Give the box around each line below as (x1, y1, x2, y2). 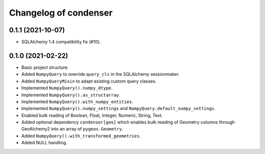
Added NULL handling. (21, 140, 67, 146)
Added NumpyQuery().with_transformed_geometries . (21, 132, 141, 139)
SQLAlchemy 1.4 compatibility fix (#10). (21, 39, 101, 45)
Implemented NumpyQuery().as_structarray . (21, 92, 120, 98)
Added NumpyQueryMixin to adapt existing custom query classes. (21, 78, 157, 84)
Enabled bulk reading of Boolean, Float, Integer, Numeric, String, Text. (21, 112, 163, 118)
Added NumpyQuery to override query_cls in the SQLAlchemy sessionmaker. (21, 71, 180, 77)
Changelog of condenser (9, 7, 113, 18)
